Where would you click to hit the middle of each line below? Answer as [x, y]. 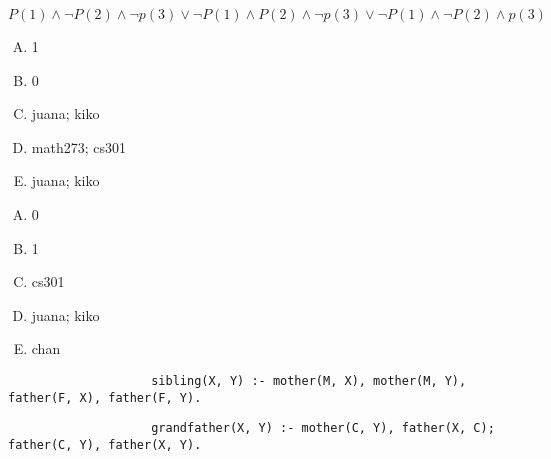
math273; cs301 [78, 146]
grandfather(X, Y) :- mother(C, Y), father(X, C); [323, 428]
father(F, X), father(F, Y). [105, 397]
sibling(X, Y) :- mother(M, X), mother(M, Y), [309, 380]
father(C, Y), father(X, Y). [105, 444]
